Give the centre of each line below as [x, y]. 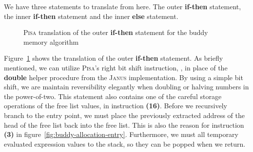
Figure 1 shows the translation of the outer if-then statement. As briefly [114, 58]
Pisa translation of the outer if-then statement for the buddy [116, 32]
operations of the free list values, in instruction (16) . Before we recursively [116, 106]
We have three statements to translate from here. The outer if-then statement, [123, 6]
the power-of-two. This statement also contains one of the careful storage [113, 96]
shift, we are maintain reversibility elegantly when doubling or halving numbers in [126, 87]
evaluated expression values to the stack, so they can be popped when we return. [125, 144]
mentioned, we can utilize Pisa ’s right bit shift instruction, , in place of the [116, 67]
